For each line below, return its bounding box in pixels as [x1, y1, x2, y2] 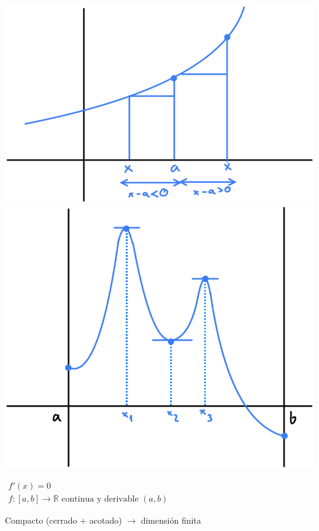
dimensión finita [140, 514, 201, 527]
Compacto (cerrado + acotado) [5, 514, 122, 527]
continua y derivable [61, 495, 139, 504]
